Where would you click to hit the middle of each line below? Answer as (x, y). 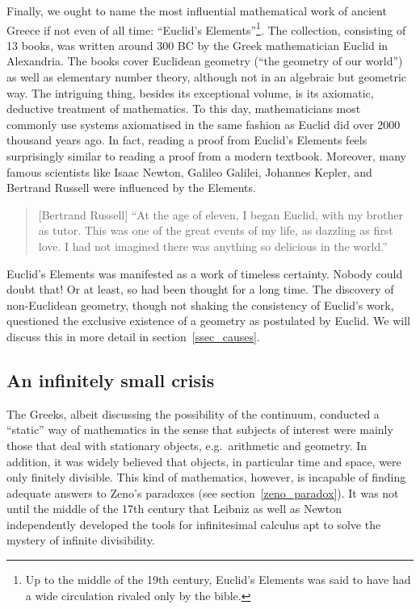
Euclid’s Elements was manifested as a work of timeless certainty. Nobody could (205, 273)
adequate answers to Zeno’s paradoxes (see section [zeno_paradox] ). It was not (203, 492)
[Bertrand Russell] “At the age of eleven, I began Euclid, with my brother (221, 214)
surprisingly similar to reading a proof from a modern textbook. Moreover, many (206, 156)
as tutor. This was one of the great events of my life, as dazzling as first (216, 230)
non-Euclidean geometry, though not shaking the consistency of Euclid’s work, (200, 304)
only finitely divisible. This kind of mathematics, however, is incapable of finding (206, 477)
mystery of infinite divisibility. (81, 540)
